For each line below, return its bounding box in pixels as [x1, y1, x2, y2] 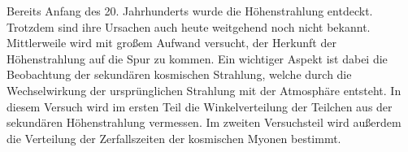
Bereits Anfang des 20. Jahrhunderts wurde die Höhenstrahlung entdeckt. [7, 2, 373, 19]
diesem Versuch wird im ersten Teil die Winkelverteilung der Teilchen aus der [7, 98, 393, 115]
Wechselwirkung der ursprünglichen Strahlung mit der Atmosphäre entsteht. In [7, 81, 401, 98]
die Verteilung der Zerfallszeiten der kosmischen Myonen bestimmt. [7, 129, 341, 146]
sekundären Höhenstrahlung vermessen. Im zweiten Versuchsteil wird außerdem [7, 114, 401, 131]
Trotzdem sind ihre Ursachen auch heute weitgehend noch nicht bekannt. [7, 18, 371, 35]
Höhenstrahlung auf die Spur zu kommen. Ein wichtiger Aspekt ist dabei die [7, 50, 388, 67]
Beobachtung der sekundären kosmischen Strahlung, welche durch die [7, 66, 352, 83]
